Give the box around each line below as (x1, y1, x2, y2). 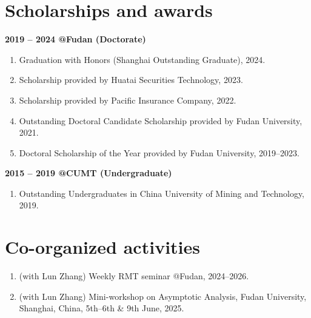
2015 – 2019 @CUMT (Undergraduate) (5, 167, 172, 179)
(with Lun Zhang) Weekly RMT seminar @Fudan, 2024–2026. (19, 270, 249, 282)
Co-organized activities (5, 234, 200, 259)
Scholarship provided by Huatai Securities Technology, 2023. (19, 73, 243, 86)
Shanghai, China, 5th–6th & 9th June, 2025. (19, 302, 184, 314)
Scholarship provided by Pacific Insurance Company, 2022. (19, 93, 236, 106)
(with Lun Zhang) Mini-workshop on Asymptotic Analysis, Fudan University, (19, 290, 307, 302)
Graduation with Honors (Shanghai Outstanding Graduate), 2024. (19, 53, 266, 65)
